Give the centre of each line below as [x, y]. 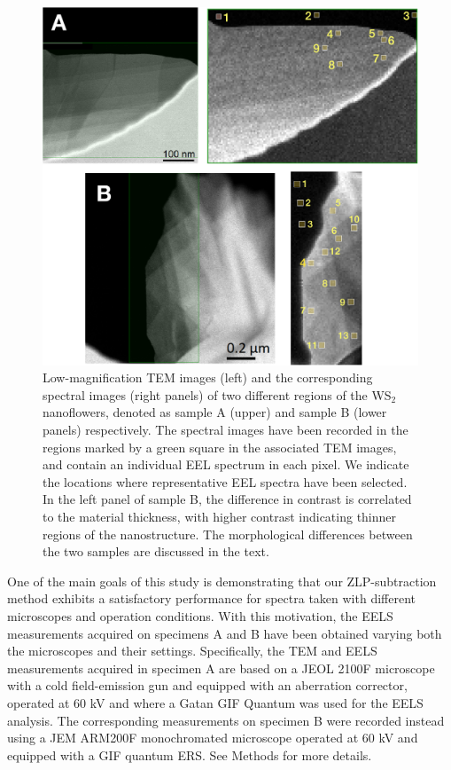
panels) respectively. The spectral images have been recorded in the [225, 430]
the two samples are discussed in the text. [156, 551]
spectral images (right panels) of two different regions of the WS [217, 394]
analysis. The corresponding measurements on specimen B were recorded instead [226, 720]
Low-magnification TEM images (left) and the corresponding [208, 377]
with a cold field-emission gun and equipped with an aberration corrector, [207, 685]
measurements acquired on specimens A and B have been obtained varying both [225, 633]
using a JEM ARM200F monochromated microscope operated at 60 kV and [213, 738]
